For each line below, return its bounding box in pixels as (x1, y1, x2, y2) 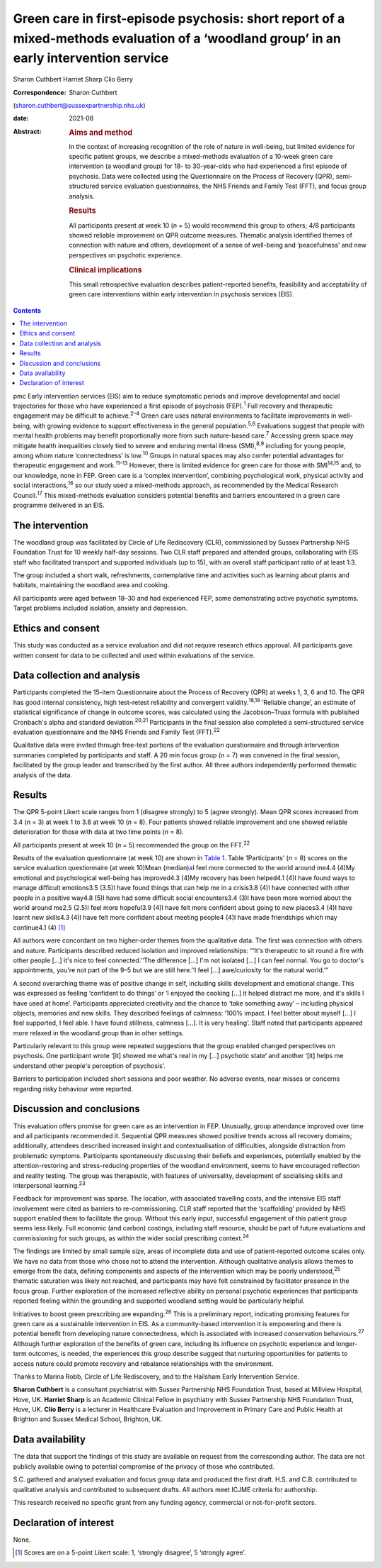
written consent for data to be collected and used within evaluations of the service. (13, 651, 255, 660)
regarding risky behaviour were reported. (13, 1084, 134, 1093)
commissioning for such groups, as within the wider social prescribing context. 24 (13, 1233, 250, 1242)
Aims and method (69, 128, 133, 138)
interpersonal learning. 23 (13, 1180, 86, 1189)
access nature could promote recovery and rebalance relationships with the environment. (13, 1359, 274, 1368)
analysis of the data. (13, 770, 72, 779)
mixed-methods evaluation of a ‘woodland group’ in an (13, 30, 341, 46)
